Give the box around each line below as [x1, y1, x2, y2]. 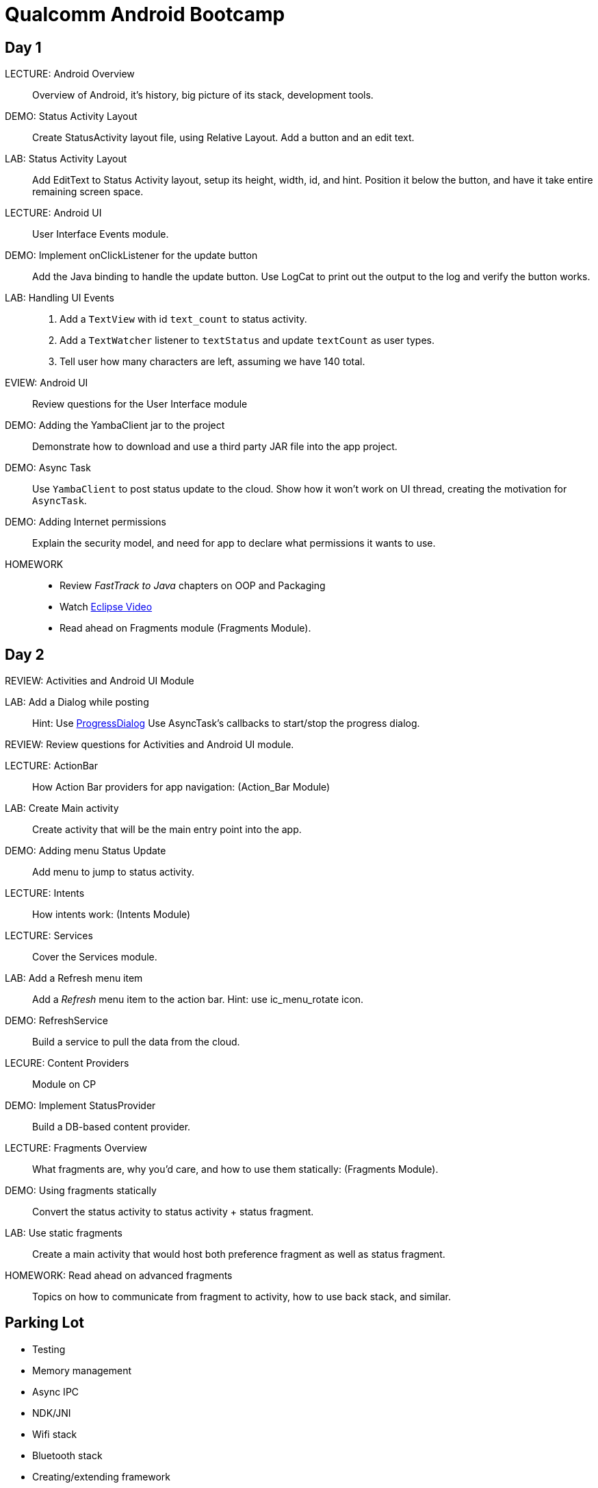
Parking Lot [5, 1314, 85, 1332]
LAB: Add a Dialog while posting [5, 696, 149, 708]
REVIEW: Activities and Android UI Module [5, 675, 194, 687]
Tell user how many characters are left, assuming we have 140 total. [60, 356, 365, 368]
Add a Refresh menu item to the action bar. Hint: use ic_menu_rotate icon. [32, 993, 364, 1006]
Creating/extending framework [32, 1470, 170, 1483]
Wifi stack [32, 1428, 77, 1440]
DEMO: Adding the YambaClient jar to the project [5, 419, 225, 432]
